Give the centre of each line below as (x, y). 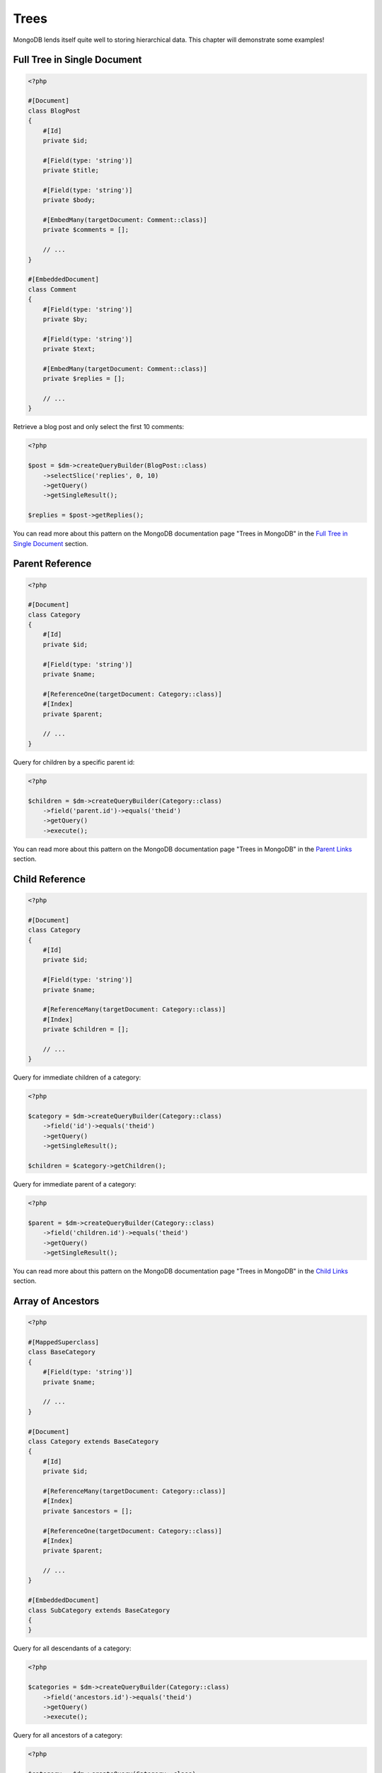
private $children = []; (86, 1029)
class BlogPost (54, 111)
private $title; (71, 171)
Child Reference (50, 879)
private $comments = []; (86, 230)
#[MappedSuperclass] (63, 1343)
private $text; (69, 349)
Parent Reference (52, 564)
